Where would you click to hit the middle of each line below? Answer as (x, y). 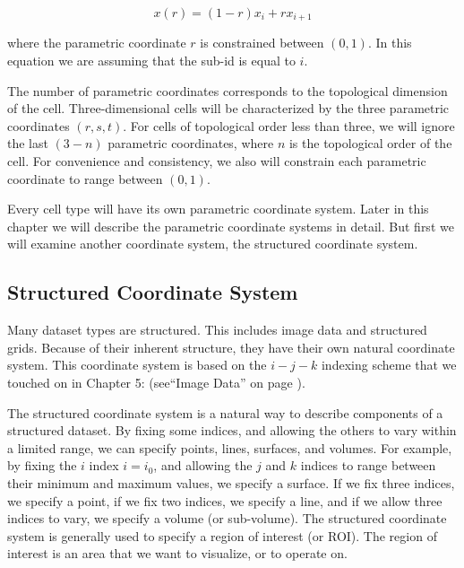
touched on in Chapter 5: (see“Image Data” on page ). (156, 382)
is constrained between (262, 43)
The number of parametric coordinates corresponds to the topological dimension (228, 90)
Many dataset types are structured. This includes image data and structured (217, 330)
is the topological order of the (370, 143)
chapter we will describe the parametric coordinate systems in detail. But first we (231, 226)
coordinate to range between (85, 178)
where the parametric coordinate (97, 43)
